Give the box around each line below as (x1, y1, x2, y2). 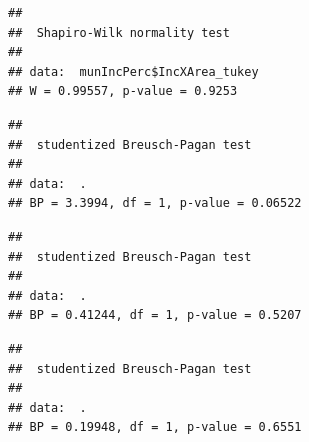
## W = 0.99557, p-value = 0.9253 (8, 84, 238, 99)
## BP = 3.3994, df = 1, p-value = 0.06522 (8, 196, 302, 211)
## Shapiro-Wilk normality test (8, 25, 230, 40)
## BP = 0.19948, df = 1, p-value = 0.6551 (8, 420, 302, 435)
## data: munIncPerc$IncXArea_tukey (8, 64, 259, 79)
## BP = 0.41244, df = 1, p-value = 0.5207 (8, 308, 302, 323)
